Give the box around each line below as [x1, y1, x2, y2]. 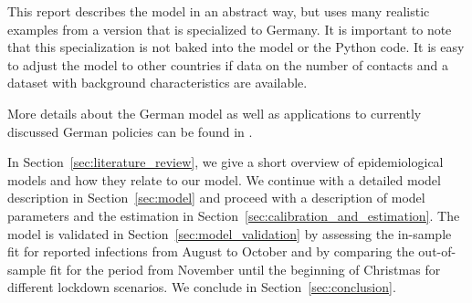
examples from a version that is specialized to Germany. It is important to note [7, 19, 452, 38]
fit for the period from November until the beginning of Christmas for [49, 259, 441, 278]
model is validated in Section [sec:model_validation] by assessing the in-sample [7, 224, 452, 243]
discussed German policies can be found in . [7, 121, 253, 141]
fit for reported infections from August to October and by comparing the [7, 242, 414, 261]
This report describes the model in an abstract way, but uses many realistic [7, 2, 430, 20]
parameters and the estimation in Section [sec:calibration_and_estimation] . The [7, 205, 460, 225]
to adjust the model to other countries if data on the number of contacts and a [7, 55, 448, 74]
